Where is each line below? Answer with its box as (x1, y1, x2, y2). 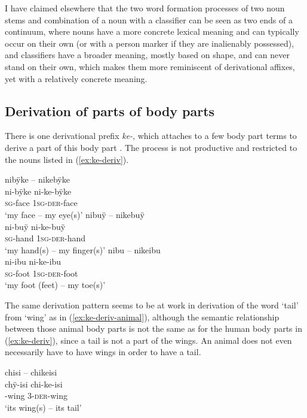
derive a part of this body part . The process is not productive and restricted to (5, 141, 297, 153)
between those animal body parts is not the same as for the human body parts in (5, 322, 302, 335)
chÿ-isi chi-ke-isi (5, 377, 63, 390)
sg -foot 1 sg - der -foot (5, 266, 78, 279)
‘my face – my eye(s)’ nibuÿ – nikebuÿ (5, 208, 145, 220)
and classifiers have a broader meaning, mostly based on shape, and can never (5, 49, 290, 61)
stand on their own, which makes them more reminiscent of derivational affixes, (5, 60, 295, 72)
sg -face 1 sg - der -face (5, 196, 78, 209)
